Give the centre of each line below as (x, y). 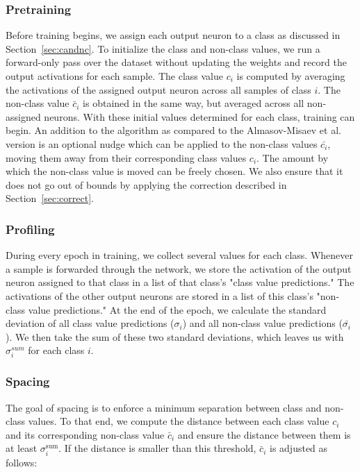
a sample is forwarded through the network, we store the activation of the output (179, 268)
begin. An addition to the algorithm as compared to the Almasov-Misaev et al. (173, 130)
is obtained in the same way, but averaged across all (194, 103)
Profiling (30, 229)
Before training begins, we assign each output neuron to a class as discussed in (173, 35)
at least (22, 448)
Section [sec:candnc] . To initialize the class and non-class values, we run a (163, 48)
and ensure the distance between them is (264, 434)
